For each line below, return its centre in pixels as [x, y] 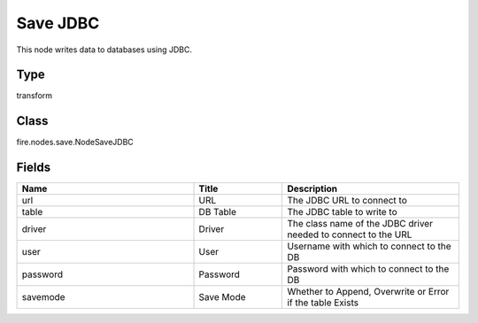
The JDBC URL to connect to [347, 201]
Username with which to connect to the [369, 246]
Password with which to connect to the [368, 269]
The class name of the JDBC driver [360, 224]
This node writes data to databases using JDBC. [104, 50]
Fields [34, 168]
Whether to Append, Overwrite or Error [368, 292]
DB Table [217, 212]
